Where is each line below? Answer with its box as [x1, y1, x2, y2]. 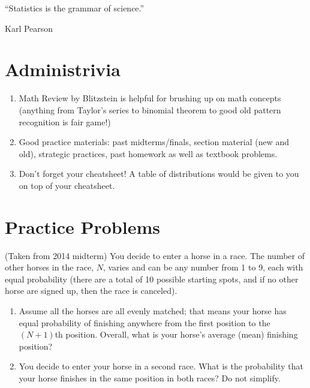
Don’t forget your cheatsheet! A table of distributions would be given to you [19, 167, 299, 180]
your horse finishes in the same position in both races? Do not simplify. [19, 371, 281, 384]
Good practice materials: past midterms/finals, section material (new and [19, 136, 289, 148]
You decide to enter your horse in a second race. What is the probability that [19, 360, 303, 372]
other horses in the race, [5, 261, 94, 273]
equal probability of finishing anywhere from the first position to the [19, 316, 270, 329]
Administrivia [5, 57, 121, 82]
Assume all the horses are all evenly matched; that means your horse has [19, 304, 287, 317]
